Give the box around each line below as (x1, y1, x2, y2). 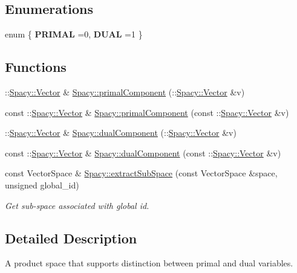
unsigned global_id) (5, 178, 79, 191)
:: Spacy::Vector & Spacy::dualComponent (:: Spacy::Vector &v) (5, 126, 237, 139)
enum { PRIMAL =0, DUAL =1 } (5, 28, 143, 40)
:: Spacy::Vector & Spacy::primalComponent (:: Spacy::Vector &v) (5, 86, 245, 98)
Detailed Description (5, 228, 137, 247)
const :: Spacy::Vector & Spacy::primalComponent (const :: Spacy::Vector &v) (5, 106, 289, 118)
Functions (5, 57, 67, 76)
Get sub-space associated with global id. (5, 199, 149, 211)
